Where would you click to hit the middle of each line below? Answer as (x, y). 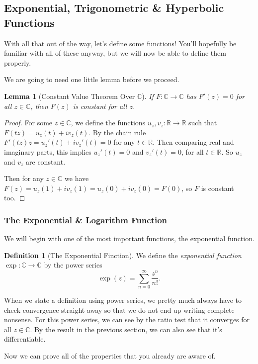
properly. (18, 62)
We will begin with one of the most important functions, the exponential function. (129, 238)
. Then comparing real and (193, 142)
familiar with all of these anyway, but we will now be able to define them (115, 53)
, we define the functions (108, 123)
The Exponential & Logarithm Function (86, 220)
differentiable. (25, 339)
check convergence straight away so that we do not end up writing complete (119, 310)
